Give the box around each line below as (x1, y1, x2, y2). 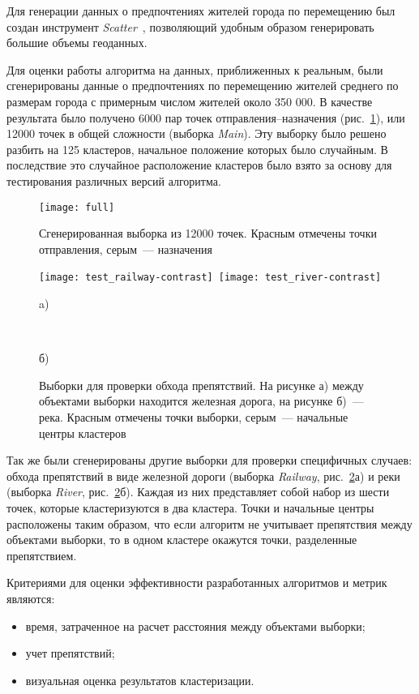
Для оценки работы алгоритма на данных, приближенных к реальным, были (6, 61, 383, 78)
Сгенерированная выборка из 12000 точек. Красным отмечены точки (39, 225, 377, 242)
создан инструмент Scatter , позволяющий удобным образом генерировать (6, 18, 374, 35)
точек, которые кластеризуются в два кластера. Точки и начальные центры (6, 499, 374, 516)
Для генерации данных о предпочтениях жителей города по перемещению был (6, 2, 395, 19)
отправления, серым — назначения (39, 240, 212, 257)
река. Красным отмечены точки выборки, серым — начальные (39, 409, 348, 425)
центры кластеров (39, 424, 126, 441)
